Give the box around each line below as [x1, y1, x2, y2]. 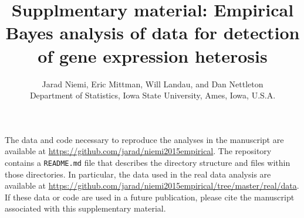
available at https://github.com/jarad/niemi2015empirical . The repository [5, 145, 272, 157]
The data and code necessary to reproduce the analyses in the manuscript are [5, 133, 284, 145]
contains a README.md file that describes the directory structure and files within [5, 156, 291, 168]
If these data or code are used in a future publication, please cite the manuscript [5, 190, 295, 203]
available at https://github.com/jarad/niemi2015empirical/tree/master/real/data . [5, 179, 299, 192]
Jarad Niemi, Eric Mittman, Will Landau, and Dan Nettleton [42, 77, 264, 90]
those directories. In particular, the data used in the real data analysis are [5, 168, 271, 180]
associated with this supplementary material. [5, 202, 166, 214]
